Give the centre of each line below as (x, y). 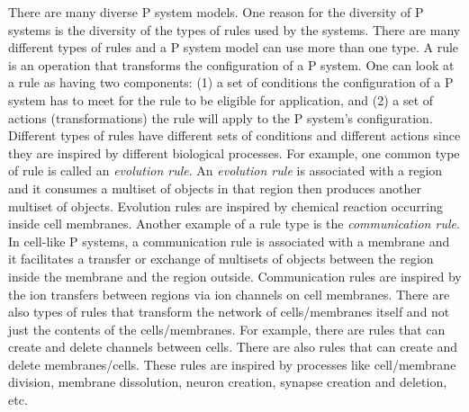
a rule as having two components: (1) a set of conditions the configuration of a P (231, 82)
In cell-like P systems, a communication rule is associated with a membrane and (229, 241)
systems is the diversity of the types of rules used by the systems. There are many (234, 29)
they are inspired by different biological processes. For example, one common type (234, 152)
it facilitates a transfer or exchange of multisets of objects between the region (221, 259)
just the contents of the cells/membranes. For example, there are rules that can (227, 329)
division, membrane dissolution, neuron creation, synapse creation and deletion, (228, 382)
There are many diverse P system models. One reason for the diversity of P (216, 12)
